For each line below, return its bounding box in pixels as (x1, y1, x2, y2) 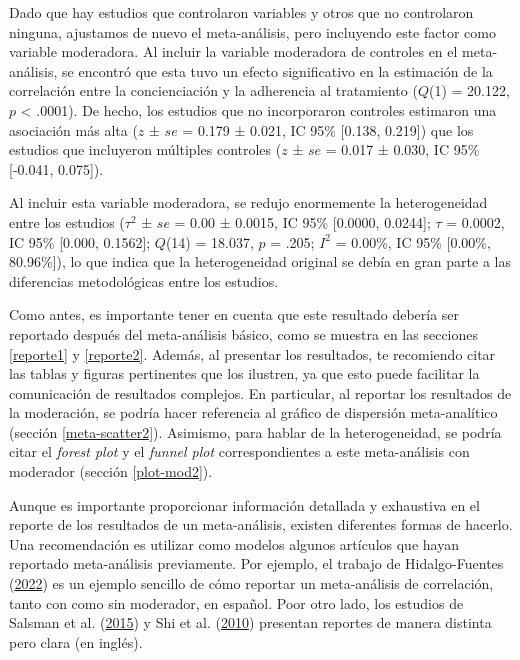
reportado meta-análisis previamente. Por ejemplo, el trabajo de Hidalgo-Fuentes (9, 553, 504, 574)
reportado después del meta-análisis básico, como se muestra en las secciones (9, 323, 479, 344)
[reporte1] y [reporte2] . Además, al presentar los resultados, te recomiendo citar (9, 343, 496, 364)
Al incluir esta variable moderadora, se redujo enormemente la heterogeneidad (9, 192, 488, 213)
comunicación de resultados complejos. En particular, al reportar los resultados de (9, 382, 512, 403)
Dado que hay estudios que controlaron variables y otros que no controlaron (9, 2, 474, 22)
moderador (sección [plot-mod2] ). (9, 461, 213, 482)
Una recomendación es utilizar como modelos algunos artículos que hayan (9, 533, 459, 554)
